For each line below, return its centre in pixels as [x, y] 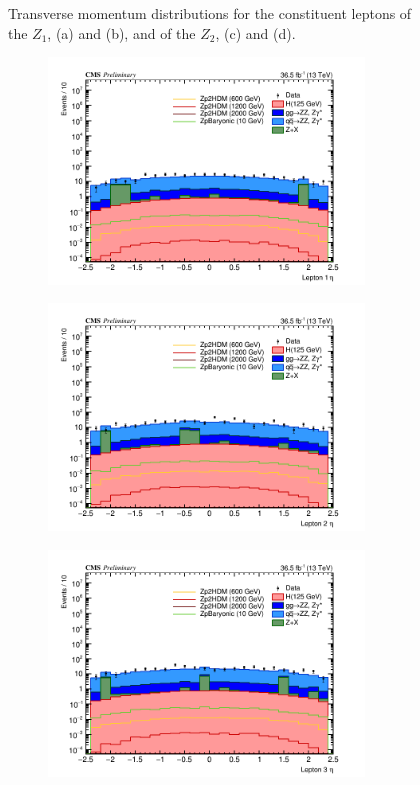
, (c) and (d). [255, 32]
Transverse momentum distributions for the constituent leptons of [210, 13]
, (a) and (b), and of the [121, 32]
